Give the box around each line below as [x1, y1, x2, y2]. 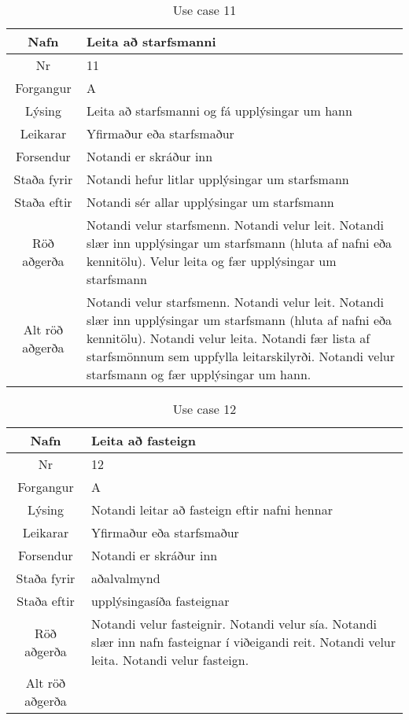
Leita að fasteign [90, 431, 196, 449]
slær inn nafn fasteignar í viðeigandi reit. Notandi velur [90, 633, 396, 651]
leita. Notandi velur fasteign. [90, 651, 249, 669]
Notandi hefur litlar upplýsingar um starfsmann [86, 170, 349, 188]
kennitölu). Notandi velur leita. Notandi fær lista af [86, 329, 370, 347]
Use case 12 [172, 400, 237, 418]
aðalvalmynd [90, 569, 160, 587]
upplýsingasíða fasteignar [90, 592, 230, 610]
